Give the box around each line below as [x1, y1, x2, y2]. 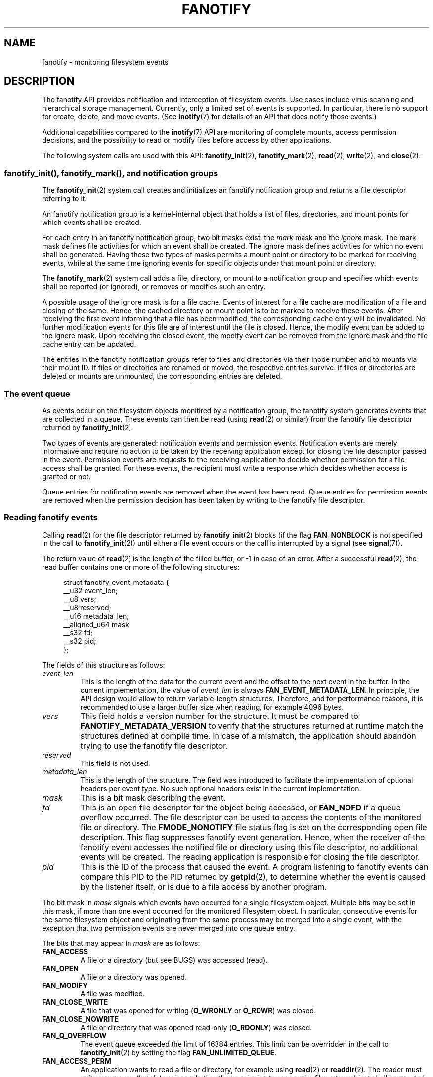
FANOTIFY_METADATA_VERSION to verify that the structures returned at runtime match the [80, 720, 424, 731]
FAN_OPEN [42, 964, 79, 973]
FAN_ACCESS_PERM [42, 1056, 111, 1065]
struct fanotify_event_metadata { [63, 578, 169, 586]
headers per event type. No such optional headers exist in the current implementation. [80, 784, 361, 793]
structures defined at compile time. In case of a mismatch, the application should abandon [80, 730, 416, 741]
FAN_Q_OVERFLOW [42, 1031, 107, 1040]
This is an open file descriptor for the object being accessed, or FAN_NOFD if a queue [80, 802, 401, 812]
